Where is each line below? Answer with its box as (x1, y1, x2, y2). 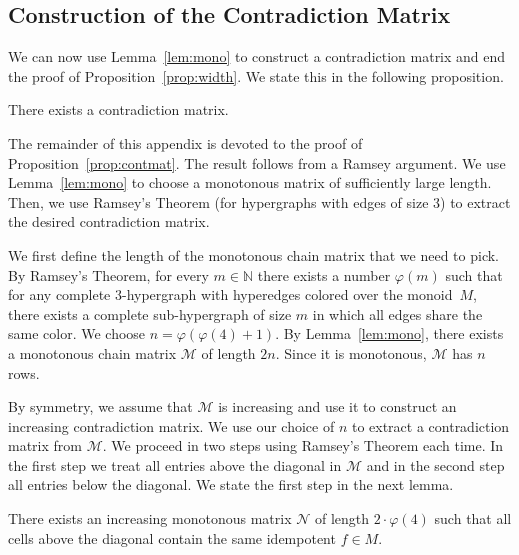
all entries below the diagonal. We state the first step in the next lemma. (8, 474, 454, 495)
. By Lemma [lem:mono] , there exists (275, 323, 504, 344)
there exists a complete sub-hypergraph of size (8, 303, 292, 324)
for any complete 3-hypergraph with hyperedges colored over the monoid (8, 284, 453, 305)
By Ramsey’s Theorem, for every (8, 264, 209, 285)
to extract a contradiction (351, 415, 510, 436)
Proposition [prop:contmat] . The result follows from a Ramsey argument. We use (8, 152, 506, 173)
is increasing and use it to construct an (218, 396, 457, 417)
